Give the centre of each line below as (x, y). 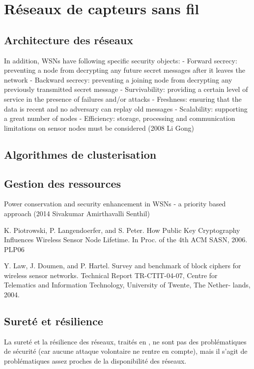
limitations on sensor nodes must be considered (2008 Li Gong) (99, 128)
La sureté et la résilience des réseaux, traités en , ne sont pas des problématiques (125, 341)
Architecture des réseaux (69, 40)
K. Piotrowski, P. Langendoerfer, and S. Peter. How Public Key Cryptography (122, 230)
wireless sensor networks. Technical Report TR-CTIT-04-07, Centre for (111, 275)
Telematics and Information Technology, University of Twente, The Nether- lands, (127, 285)
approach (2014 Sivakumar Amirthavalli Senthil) (77, 213)
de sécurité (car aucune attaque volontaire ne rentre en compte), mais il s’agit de (126, 351)
